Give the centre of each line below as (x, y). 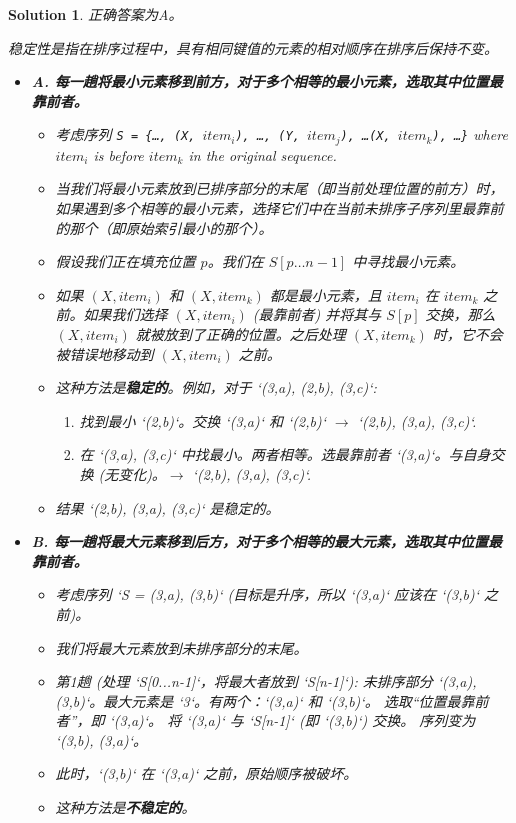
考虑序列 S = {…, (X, (125, 134)
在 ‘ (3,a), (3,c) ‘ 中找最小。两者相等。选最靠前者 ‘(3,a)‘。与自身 (285, 454)
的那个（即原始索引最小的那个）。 (164, 227)
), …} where (470, 134)
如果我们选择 (125, 314)
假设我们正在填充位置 (125, 261)
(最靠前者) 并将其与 (317, 314)
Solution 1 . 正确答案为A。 (95, 14)
